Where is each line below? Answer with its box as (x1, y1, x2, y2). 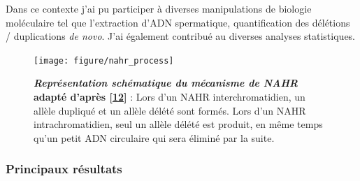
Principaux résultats (6, 160, 122, 178)
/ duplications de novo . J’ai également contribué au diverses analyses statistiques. (6, 29, 356, 43)
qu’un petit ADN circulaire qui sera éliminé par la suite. (34, 130, 275, 145)
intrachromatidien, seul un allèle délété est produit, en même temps (34, 117, 323, 131)
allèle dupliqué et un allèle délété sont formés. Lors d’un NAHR (34, 103, 306, 117)
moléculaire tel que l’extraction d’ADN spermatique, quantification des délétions (6, 15, 350, 29)
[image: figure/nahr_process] (34, 55, 174, 66)
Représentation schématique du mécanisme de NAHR (34, 75, 298, 90)
